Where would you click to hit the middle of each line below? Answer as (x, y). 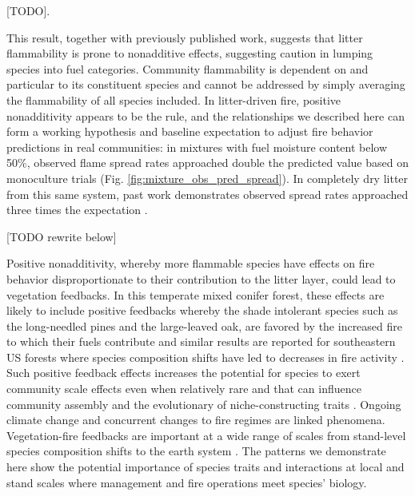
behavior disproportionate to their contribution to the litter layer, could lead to (201, 278)
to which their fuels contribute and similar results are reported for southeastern (201, 341)
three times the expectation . (77, 210)
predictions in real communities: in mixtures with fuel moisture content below (197, 147)
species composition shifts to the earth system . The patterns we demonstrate (196, 451)
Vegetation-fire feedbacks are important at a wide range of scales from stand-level (206, 435)
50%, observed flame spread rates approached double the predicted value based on (207, 163)
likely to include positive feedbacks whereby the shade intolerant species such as (202, 310)
